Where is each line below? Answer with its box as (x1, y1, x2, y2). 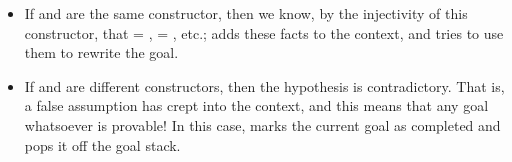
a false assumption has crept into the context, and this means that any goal (24, 95, 489, 116)
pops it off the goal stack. (24, 134, 181, 155)
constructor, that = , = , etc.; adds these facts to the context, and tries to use (24, 22, 504, 43)
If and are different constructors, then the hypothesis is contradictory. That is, (24, 75, 505, 96)
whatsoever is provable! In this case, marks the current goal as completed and (24, 114, 501, 135)
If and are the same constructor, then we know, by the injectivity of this (24, 3, 468, 23)
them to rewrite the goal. (24, 42, 179, 63)
